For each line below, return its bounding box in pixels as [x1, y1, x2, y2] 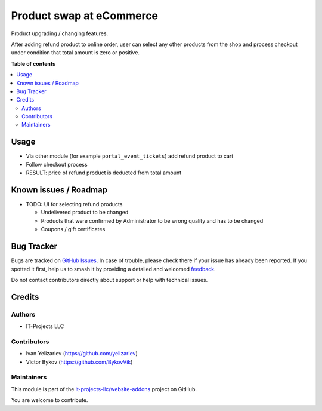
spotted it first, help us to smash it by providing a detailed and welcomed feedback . [11, 265, 216, 272]
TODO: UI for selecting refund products [26, 201, 123, 208]
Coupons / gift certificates [41, 226, 106, 233]
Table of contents [11, 60, 56, 67]
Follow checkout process [26, 161, 88, 168]
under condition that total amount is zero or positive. [11, 49, 140, 56]
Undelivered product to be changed [41, 209, 129, 216]
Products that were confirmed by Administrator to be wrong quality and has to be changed [41, 217, 264, 224]
